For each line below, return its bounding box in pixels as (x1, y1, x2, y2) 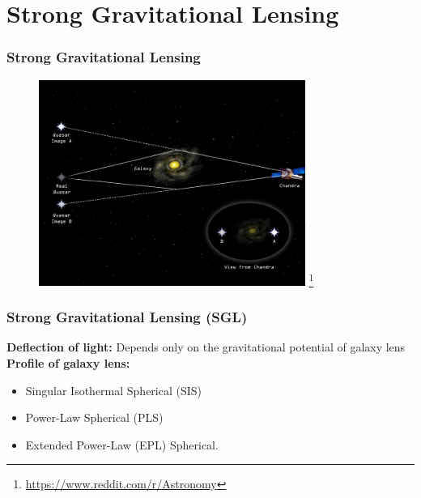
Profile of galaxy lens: (6, 355, 130, 372)
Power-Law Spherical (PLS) (25, 409, 164, 426)
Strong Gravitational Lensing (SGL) (6, 307, 248, 327)
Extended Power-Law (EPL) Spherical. (25, 436, 219, 453)
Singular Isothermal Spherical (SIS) (25, 381, 202, 398)
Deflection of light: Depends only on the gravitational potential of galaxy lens (6, 338, 406, 355)
